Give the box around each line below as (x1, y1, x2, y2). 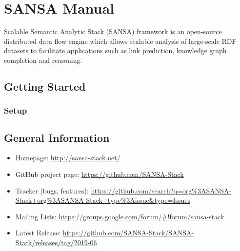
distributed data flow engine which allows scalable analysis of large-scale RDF (4, 36, 237, 46)
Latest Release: (15, 228, 61, 238)
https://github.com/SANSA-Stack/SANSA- (62, 228, 194, 238)
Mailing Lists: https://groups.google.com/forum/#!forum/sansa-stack (15, 211, 224, 221)
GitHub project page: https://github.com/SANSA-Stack (15, 169, 184, 179)
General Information (4, 130, 110, 145)
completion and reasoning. (4, 55, 82, 65)
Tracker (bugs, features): (15, 185, 89, 195)
